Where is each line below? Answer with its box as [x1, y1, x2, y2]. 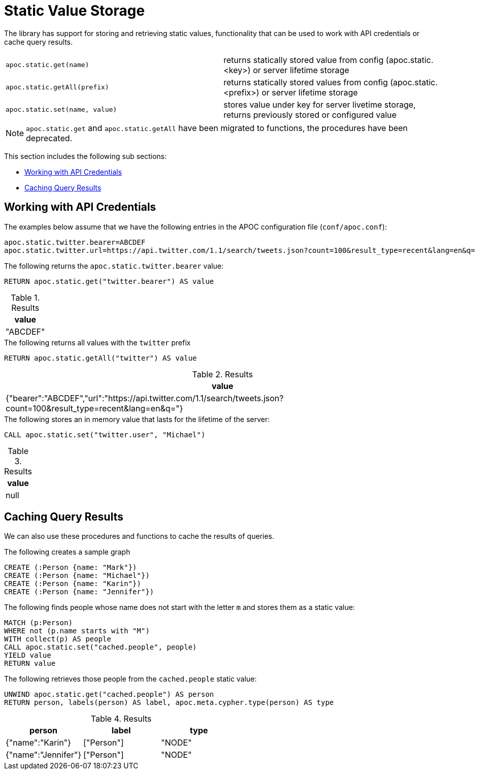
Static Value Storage [4, 2, 145, 19]
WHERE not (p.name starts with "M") [4, 627, 150, 635]
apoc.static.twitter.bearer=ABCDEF [4, 238, 146, 246]
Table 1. [11, 292, 40, 303]
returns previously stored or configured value [223, 109, 397, 120]
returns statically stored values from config [223, 77, 388, 87]
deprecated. [26, 133, 73, 143]
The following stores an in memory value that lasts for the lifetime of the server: [4, 414, 270, 424]
